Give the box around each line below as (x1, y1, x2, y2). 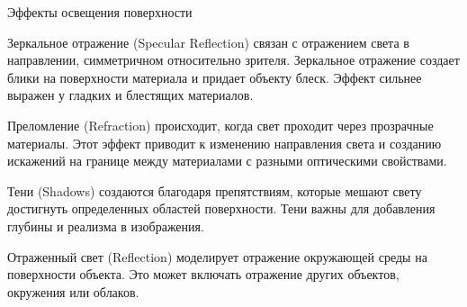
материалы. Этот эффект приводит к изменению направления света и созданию (7, 133, 442, 152)
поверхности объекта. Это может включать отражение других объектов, (7, 265, 400, 284)
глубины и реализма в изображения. (7, 216, 204, 235)
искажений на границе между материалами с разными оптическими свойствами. (7, 151, 447, 170)
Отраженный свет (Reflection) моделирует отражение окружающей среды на (7, 247, 427, 266)
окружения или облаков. (7, 282, 139, 301)
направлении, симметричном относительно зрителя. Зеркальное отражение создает (7, 50, 460, 69)
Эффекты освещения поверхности (7, 3, 193, 21)
